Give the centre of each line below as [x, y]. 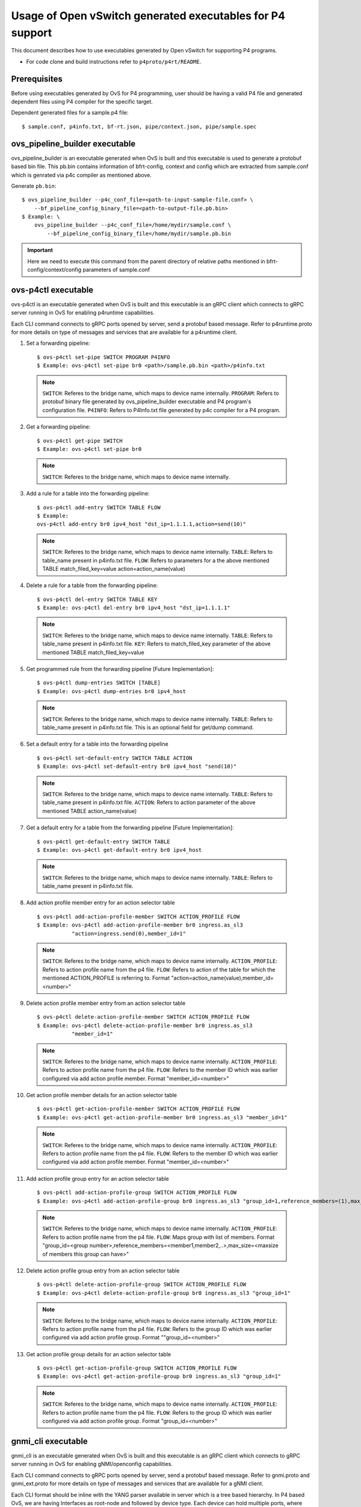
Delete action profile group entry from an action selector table [103, 1270]
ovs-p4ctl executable [52, 290]
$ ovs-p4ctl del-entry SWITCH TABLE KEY [97, 599]
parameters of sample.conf [116, 270]
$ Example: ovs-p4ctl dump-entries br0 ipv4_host [112, 691]
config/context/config [54, 270]
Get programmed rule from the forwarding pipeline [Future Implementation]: [120, 669]
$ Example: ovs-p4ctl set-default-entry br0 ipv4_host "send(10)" [137, 766]
